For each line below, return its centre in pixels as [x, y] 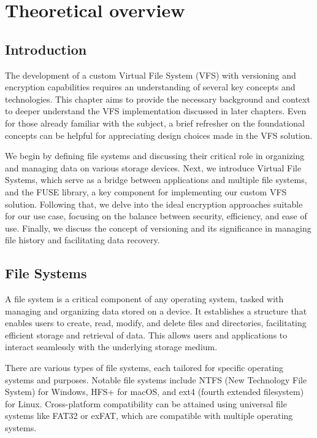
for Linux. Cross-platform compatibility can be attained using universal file [146, 403]
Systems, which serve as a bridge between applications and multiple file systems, [156, 180]
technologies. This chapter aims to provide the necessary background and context [158, 99]
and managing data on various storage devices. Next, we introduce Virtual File [153, 167]
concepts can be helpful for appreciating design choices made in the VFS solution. [159, 135]
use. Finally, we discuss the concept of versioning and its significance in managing [158, 228]
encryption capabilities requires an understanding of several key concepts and [150, 87]
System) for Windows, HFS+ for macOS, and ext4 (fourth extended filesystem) [155, 392]
